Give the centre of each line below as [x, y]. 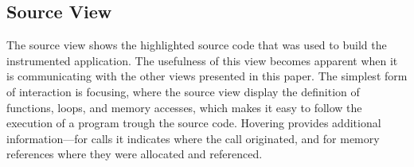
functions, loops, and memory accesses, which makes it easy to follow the [184, 107]
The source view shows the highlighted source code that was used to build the [197, 45]
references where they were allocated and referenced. [135, 154]
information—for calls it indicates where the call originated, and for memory [193, 138]
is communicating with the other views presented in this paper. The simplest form [207, 76]
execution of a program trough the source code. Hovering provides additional [194, 123]
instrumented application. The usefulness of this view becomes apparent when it [202, 60]
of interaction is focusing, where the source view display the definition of [183, 91]
